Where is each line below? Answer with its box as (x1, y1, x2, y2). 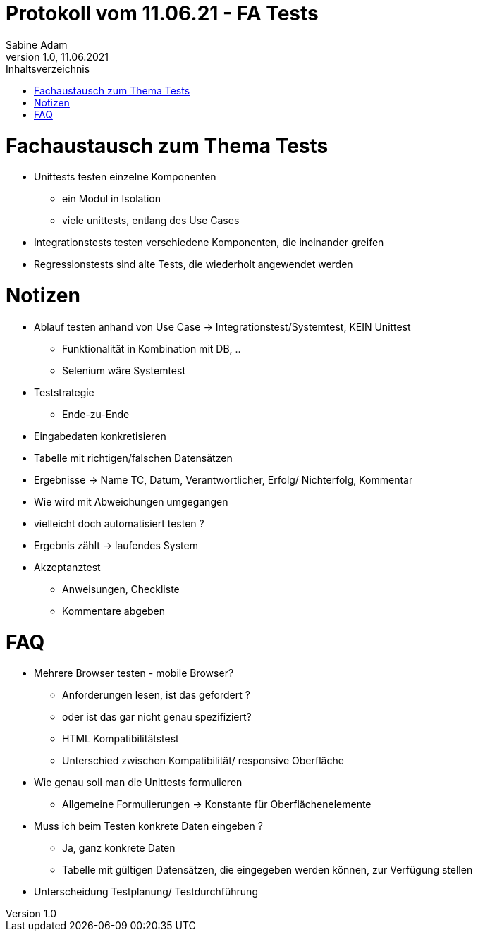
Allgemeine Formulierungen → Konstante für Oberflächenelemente (62, 798, 372, 811)
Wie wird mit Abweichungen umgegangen (34, 495, 228, 508)
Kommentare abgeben (62, 604, 166, 617)
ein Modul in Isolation (62, 192, 161, 205)
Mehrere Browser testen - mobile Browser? (34, 667, 234, 680)
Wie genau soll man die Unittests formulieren (34, 776, 243, 789)
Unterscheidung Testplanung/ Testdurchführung (34, 886, 258, 898)
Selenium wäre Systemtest (62, 364, 185, 376)
